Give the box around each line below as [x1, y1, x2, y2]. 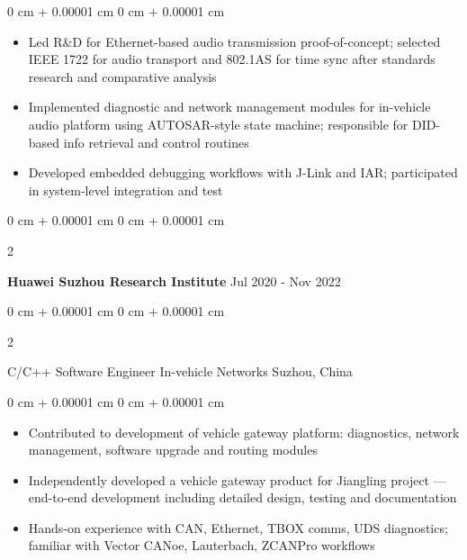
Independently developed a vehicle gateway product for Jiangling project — [28, 470, 446, 489]
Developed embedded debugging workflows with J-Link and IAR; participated [28, 163, 458, 182]
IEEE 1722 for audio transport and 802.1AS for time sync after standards [28, 50, 436, 68]
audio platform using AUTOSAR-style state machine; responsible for [28, 114, 409, 133]
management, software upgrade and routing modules [28, 440, 318, 459]
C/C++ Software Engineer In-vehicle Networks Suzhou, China [7, 362, 353, 381]
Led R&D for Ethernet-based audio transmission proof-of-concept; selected [28, 32, 441, 50]
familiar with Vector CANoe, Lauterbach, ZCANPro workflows [28, 536, 375, 555]
